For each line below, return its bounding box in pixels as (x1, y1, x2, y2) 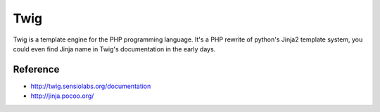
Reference (13, 63, 60, 75)
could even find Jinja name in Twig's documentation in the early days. (13, 44, 216, 53)
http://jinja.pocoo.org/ (30, 92, 94, 100)
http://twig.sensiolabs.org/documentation (30, 82, 151, 90)
